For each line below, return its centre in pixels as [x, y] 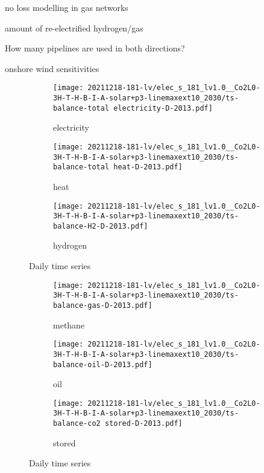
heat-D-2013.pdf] [148, 167]
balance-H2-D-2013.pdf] [101, 226]
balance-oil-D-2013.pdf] [103, 364]
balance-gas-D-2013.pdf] [103, 305]
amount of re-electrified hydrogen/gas [74, 28]
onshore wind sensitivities [52, 68]
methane [69, 325]
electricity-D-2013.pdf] [163, 108]
